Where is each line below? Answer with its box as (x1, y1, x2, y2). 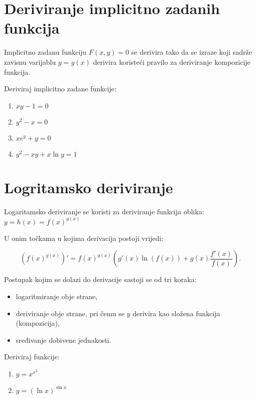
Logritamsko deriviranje (4, 177, 173, 197)
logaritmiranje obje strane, (16, 291, 98, 302)
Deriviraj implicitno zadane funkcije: (4, 83, 116, 94)
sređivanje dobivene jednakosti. (16, 334, 111, 345)
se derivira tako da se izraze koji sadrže (131, 47, 252, 57)
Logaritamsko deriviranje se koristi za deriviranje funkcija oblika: (4, 206, 204, 216)
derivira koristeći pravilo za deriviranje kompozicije (93, 56, 250, 67)
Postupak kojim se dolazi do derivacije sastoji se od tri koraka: (4, 274, 197, 285)
